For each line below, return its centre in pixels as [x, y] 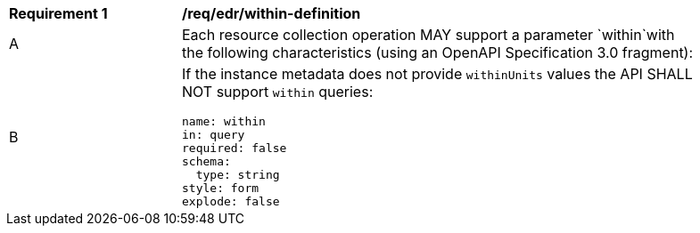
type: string [238, 175]
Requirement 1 [58, 13]
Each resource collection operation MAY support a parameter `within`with [428, 35]
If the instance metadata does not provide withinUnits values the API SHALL [437, 74]
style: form [221, 188]
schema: [206, 161]
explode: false [231, 201]
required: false [235, 148]
